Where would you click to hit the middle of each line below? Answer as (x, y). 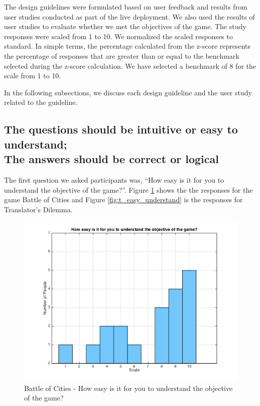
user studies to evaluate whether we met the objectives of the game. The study (125, 26)
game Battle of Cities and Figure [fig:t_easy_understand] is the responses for (123, 199)
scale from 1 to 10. (33, 76)
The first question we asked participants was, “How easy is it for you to (114, 179)
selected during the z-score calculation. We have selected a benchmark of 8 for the (130, 65)
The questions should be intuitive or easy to (121, 129)
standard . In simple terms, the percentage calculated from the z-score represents (127, 46)
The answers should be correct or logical (111, 159)
